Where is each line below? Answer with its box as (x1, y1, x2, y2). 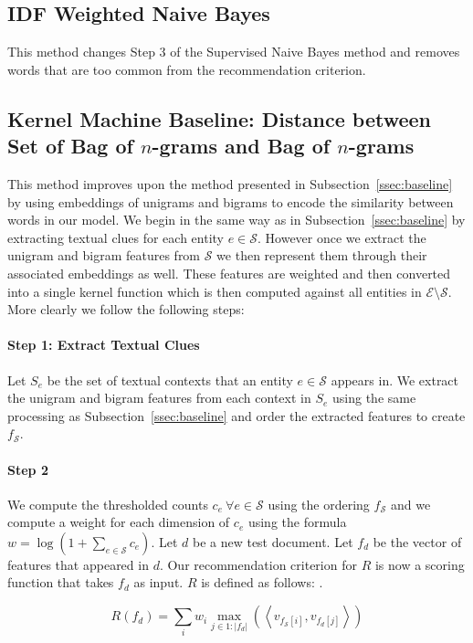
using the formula (247, 512, 347, 532)
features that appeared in (7, 554, 149, 574)
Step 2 (7, 459, 48, 479)
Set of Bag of (7, 132, 133, 160)
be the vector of (373, 532, 462, 551)
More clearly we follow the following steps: (7, 300, 245, 319)
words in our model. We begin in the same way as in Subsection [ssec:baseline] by (7, 210, 466, 229)
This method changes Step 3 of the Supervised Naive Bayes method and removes (7, 42, 460, 61)
